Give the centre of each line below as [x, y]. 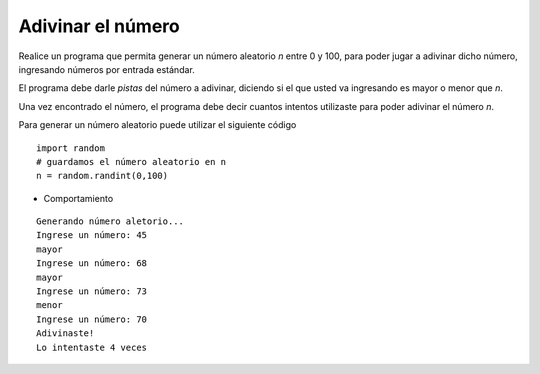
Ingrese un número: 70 [92, 319]
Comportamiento [78, 198]
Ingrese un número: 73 [92, 291]
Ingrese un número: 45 [92, 235]
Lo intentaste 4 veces [92, 347]
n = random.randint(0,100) [102, 176]
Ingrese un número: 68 [92, 263]
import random [70, 148]
